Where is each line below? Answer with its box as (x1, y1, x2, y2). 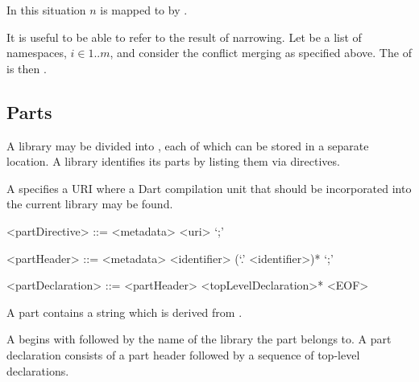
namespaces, (6, 44, 67, 61)
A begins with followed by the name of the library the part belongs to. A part (6, 331, 392, 347)
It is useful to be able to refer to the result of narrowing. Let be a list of (6, 28, 362, 45)
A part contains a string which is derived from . (6, 303, 243, 320)
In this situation (6, 2, 86, 18)
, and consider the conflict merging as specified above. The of (110, 44, 412, 61)
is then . (6, 60, 47, 76)
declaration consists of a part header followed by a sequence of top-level (6, 346, 360, 363)
